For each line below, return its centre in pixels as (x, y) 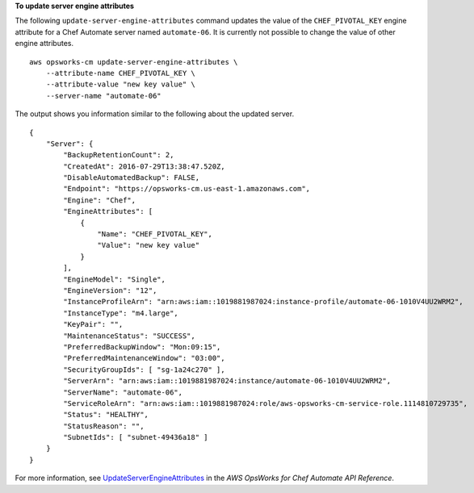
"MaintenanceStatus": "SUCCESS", (129, 336)
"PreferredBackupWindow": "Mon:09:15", (142, 347)
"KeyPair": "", (93, 324)
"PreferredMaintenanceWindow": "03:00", (144, 358)
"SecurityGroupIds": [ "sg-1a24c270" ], (144, 370)
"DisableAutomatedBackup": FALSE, (132, 178)
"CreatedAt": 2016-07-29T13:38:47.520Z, (144, 166)
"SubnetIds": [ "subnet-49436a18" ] (136, 437)
